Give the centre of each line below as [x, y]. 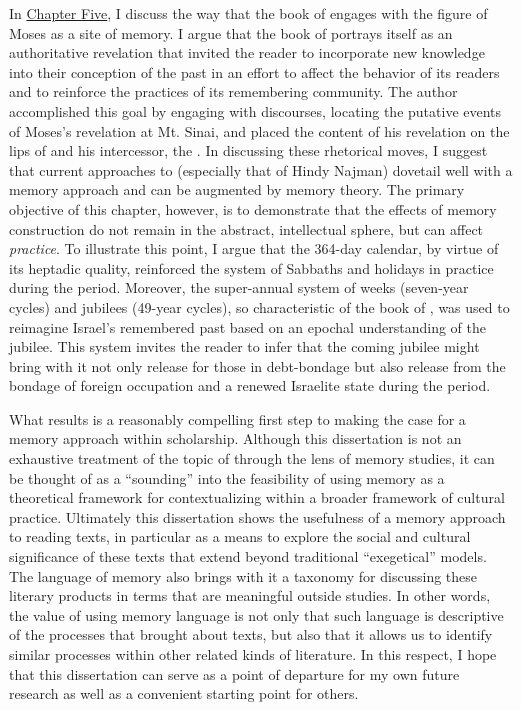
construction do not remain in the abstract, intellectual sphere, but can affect [246, 228]
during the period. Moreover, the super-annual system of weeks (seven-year [239, 287]
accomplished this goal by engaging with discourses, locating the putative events [255, 110]
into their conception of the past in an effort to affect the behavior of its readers [254, 71]
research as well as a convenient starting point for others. [184, 693]
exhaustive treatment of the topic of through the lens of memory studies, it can [252, 458]
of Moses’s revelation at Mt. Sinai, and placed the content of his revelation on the [259, 130]
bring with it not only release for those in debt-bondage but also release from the [257, 365]
